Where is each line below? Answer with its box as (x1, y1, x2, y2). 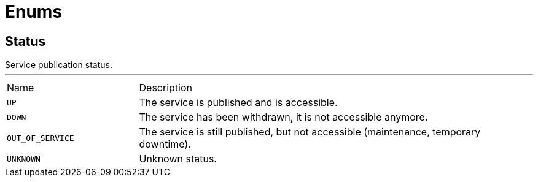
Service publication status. (5, 59, 112, 70)
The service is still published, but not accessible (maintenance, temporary (139, 126, 481, 138)
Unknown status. (139, 153, 217, 165)
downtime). (139, 138, 191, 151)
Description (139, 82, 192, 94)
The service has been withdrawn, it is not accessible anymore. (139, 111, 428, 124)
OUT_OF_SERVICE (7, 133, 74, 143)
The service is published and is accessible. (139, 96, 338, 109)
